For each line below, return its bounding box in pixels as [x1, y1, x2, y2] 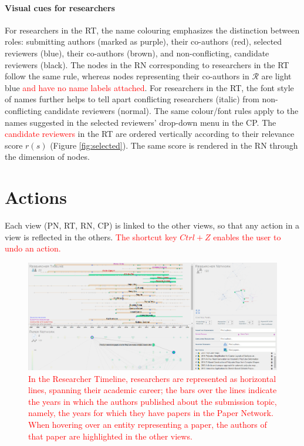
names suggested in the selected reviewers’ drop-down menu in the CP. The [5, 116, 276, 128]
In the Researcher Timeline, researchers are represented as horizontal [28, 372, 276, 384]
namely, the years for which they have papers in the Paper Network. [28, 407, 273, 419]
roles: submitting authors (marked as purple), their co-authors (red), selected [5, 35, 282, 48]
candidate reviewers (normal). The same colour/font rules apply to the [44, 104, 299, 116]
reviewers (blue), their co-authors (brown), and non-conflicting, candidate [5, 46, 269, 59]
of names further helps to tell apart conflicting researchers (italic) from [5, 93, 259, 105]
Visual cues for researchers [5, 1, 115, 14]
